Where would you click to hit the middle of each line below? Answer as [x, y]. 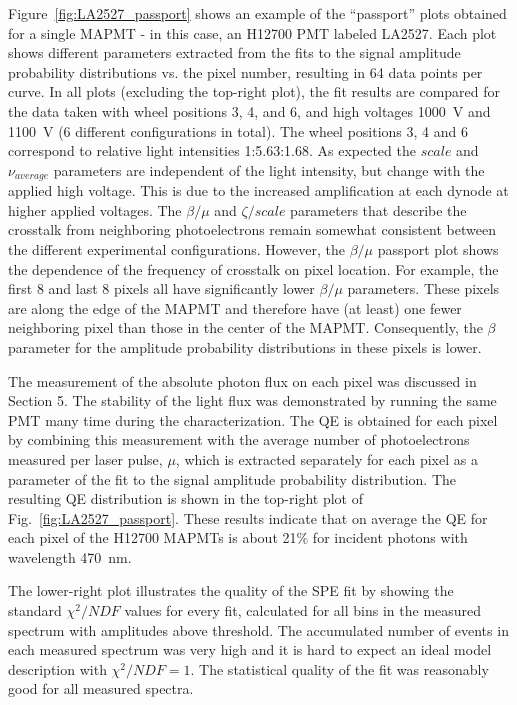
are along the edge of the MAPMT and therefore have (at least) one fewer [235, 307]
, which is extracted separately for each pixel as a [326, 458]
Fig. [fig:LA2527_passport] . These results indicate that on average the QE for [248, 517]
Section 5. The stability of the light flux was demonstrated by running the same [252, 400]
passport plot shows [438, 248]
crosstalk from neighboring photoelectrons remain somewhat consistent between [252, 229]
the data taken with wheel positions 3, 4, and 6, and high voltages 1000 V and [249, 110]
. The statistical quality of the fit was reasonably [339, 668]
